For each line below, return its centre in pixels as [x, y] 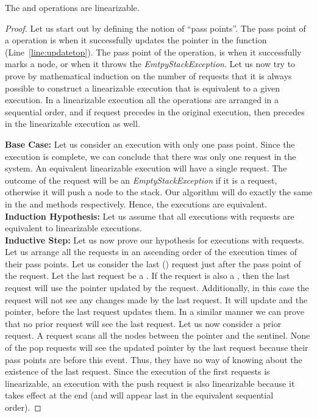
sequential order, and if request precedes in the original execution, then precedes [155, 111]
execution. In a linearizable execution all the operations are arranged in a [142, 100]
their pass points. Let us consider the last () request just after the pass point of [153, 263]
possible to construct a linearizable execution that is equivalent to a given [143, 88]
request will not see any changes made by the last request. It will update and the [156, 299]
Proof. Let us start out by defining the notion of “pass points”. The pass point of [155, 28]
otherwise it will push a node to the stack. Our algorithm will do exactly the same [159, 192]
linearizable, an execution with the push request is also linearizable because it [150, 383]
